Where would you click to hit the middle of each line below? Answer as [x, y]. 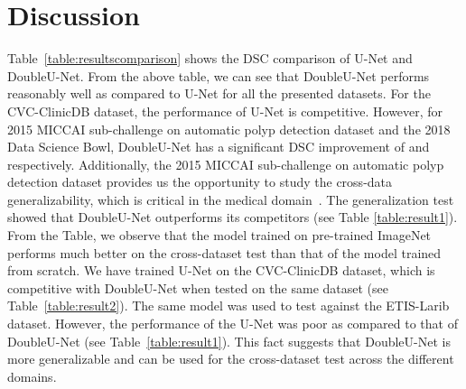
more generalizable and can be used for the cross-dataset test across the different [231, 359]
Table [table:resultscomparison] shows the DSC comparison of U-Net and [210, 58]
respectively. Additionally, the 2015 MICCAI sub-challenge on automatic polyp [226, 164]
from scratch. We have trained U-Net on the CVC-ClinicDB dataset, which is [221, 270]
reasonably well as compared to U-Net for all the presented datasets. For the [219, 93]
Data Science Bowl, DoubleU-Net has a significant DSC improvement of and [219, 147]
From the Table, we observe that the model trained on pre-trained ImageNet [219, 235]
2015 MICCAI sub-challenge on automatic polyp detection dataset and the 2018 [229, 129]
